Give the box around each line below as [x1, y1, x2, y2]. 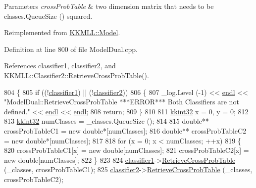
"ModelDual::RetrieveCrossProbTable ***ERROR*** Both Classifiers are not [4, 96, 239, 107]
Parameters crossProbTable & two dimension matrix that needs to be [4, 1, 214, 11]
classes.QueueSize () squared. [4, 10, 93, 21]
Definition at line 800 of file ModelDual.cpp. [4, 44, 138, 54]
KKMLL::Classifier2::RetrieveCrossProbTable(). [4, 70, 149, 80]
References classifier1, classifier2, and [4, 60, 116, 71]
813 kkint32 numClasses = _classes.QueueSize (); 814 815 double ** [4, 116, 209, 126]
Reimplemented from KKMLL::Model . [4, 27, 120, 38]
